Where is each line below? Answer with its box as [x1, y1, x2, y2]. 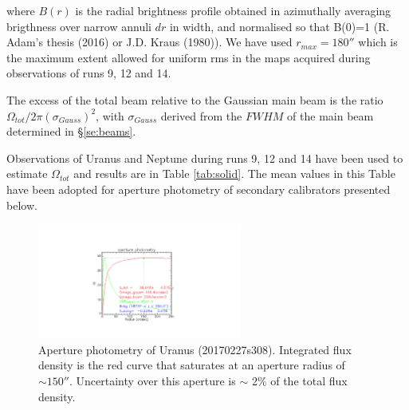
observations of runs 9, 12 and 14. [6, 65, 171, 81]
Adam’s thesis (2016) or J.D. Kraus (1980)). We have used [6, 34, 293, 50]
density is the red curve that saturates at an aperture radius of [38, 357, 345, 373]
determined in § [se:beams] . [6, 123, 136, 140]
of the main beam [287, 107, 374, 124]
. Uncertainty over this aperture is [69, 373, 236, 388]
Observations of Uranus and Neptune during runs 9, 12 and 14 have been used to [6, 149, 403, 166]
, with [96, 107, 124, 124]
